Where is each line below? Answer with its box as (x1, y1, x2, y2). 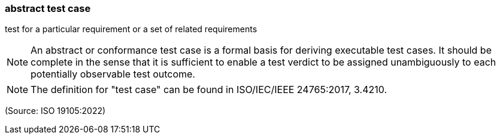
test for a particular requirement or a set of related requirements (5, 24, 257, 35)
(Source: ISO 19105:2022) (5, 106, 106, 116)
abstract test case (5, 2, 91, 14)
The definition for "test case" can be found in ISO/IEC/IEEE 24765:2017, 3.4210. (31, 84, 387, 96)
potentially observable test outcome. (31, 68, 195, 81)
